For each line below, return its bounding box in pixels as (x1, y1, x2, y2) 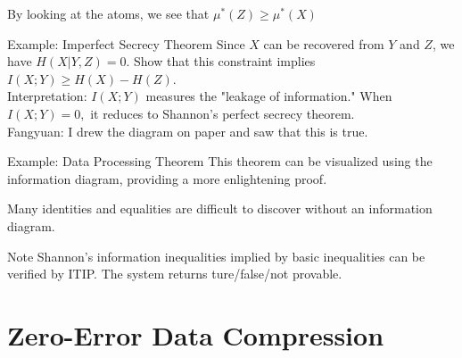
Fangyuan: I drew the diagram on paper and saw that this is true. (7, 121, 368, 140)
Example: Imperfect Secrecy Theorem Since (7, 34, 245, 53)
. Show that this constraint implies (126, 52, 316, 71)
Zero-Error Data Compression (7, 316, 384, 353)
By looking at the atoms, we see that (7, 4, 210, 22)
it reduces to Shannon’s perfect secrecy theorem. (90, 104, 355, 122)
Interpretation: (7, 87, 87, 105)
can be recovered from (263, 34, 384, 53)
